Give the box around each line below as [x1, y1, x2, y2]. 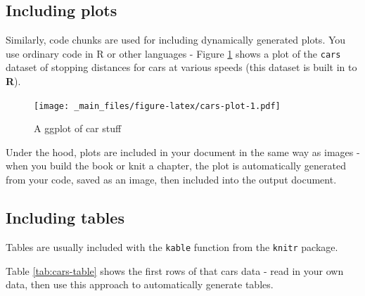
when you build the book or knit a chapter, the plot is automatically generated [6, 158, 347, 173]
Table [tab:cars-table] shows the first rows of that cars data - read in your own [6, 263, 344, 278]
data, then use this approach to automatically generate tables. [6, 277, 274, 292]
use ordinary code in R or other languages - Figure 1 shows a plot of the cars [6, 46, 341, 60]
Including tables [6, 207, 124, 229]
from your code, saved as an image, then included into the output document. [6, 172, 337, 187]
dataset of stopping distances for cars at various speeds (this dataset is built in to [6, 60, 357, 75]
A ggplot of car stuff [34, 121, 122, 136]
